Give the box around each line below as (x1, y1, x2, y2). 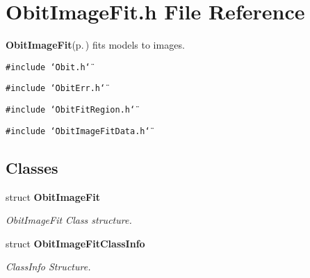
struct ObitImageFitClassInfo (6, 236, 145, 250)
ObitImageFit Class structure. (6, 213, 132, 227)
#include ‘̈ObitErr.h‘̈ (6, 83, 106, 94)
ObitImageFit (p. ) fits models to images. (6, 38, 185, 52)
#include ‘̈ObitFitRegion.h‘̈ (6, 105, 136, 115)
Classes (6, 156, 58, 178)
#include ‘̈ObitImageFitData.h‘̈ (6, 126, 150, 136)
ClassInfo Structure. (6, 259, 91, 274)
